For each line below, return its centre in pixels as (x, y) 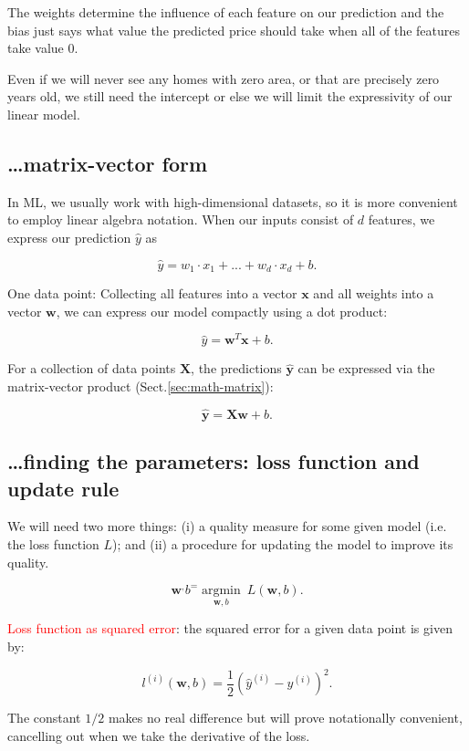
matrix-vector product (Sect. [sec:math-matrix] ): (141, 386)
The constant (44, 718)
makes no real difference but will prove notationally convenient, (285, 718)
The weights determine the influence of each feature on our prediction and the (226, 12)
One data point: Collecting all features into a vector (152, 293)
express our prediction (69, 237)
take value (36, 48)
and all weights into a (374, 293)
